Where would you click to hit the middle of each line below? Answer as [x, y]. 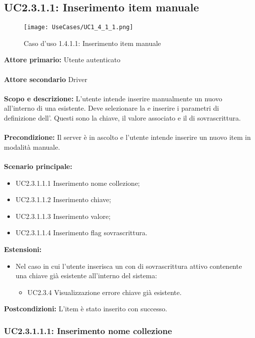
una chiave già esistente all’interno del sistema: [86, 275]
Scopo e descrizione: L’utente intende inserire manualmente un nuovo [113, 98]
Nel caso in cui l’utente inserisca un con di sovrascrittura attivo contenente [129, 266]
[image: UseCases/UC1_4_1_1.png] [78, 27]
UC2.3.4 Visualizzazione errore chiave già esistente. [105, 292]
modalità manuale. [32, 147]
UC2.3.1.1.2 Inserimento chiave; [63, 199]
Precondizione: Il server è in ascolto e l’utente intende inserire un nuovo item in [127, 137]
